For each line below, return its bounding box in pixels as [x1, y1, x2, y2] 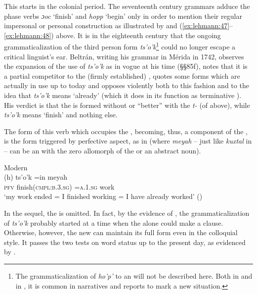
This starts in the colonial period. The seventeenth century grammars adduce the [4, 1, 250, 11]
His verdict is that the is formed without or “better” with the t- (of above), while [4, 99, 250, 110]
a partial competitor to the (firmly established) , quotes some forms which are [4, 70, 240, 81]
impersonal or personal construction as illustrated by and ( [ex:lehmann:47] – [4, 20, 233, 31]
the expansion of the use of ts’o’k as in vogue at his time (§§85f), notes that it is [4, 61, 248, 71]
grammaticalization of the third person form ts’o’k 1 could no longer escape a [4, 40, 236, 52]
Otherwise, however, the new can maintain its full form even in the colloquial [4, 227, 238, 238]
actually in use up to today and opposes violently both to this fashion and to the [4, 80, 249, 91]
